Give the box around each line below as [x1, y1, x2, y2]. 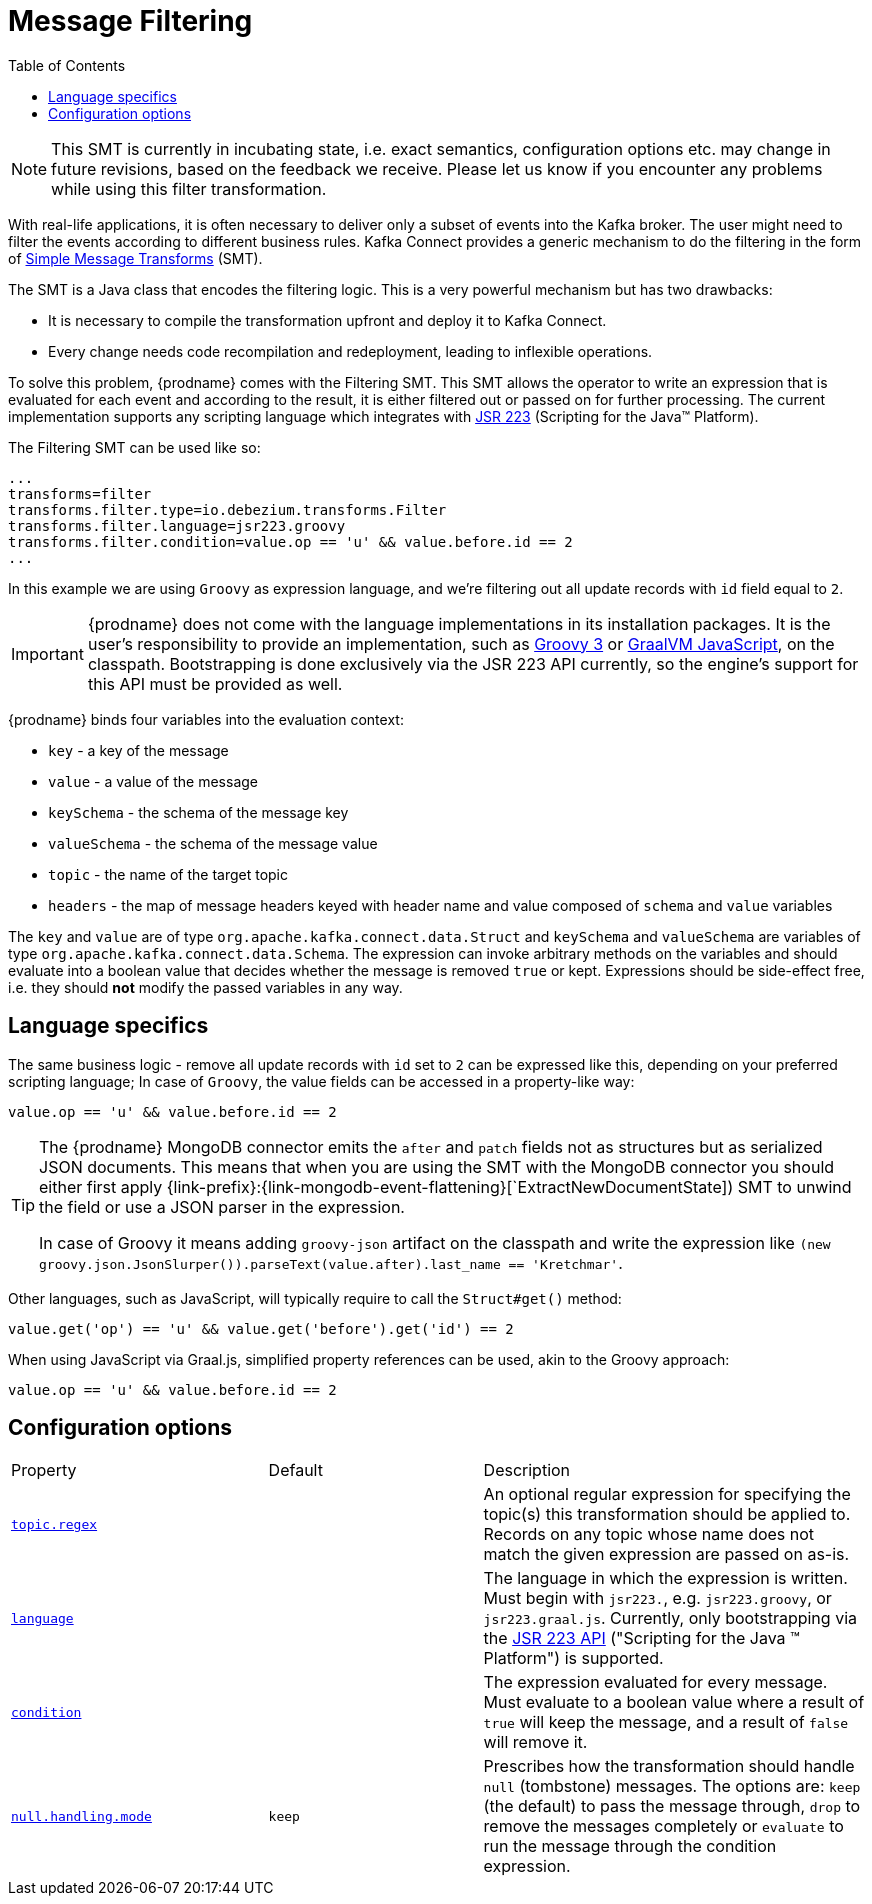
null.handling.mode [11, 1808, 152, 1824]
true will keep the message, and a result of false [483, 1712, 849, 1733]
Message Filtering [8, 4, 253, 38]
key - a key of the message [48, 741, 229, 759]
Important [11, 643, 84, 664]
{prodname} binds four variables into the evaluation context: [8, 710, 404, 728]
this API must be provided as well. [87, 673, 343, 694]
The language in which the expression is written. [483, 1568, 848, 1589]
